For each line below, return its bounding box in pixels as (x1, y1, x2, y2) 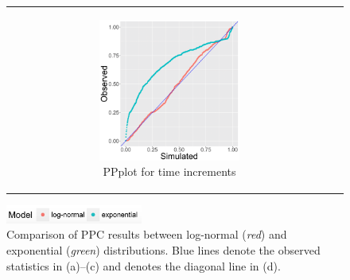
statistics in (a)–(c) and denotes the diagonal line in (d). (6, 257, 281, 274)
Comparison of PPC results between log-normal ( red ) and (6, 226, 287, 243)
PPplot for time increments (103, 163, 236, 180)
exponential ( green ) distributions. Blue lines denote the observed (6, 242, 321, 259)
